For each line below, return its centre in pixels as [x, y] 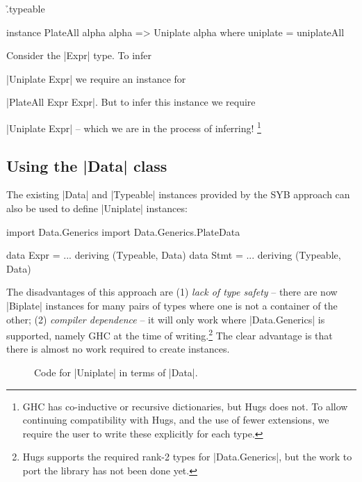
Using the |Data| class [87, 165]
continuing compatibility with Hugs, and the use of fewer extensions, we [176, 420]
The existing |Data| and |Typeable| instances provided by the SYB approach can [178, 194]
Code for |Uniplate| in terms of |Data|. [116, 372]
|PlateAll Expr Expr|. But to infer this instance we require [131, 102]
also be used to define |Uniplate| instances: [97, 208]
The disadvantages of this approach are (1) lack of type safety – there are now [172, 292]
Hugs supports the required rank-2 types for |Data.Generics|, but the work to [187, 457]
